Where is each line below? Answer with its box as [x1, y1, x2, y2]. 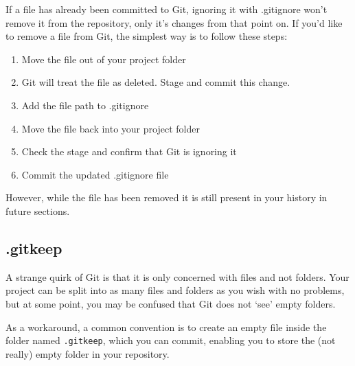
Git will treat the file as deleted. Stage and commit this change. [21, 75, 290, 89]
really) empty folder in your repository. [5, 346, 170, 361]
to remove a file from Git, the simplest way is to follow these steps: [5, 29, 288, 43]
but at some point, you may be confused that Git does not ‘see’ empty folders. [5, 296, 336, 310]
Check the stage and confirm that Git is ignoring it [21, 144, 237, 159]
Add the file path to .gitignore [21, 98, 149, 112]
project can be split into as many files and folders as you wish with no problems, [5, 283, 345, 297]
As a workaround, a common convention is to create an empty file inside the [5, 319, 327, 334]
